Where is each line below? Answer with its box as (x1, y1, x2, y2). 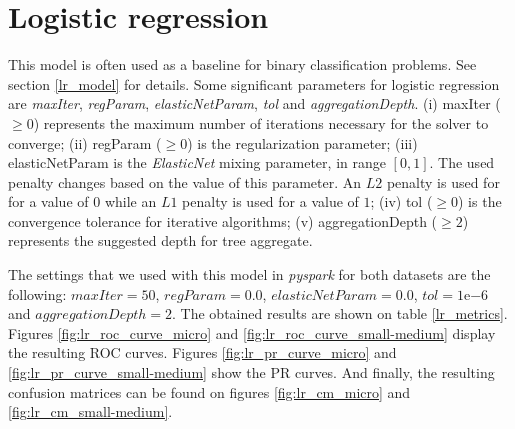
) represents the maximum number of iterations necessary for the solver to (33, 112, 489, 133)
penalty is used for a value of (182, 191, 359, 212)
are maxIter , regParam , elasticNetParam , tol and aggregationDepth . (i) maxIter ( (8, 93, 501, 114)
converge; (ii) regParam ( (8, 132, 162, 153)
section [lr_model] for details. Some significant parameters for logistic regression (8, 73, 500, 94)
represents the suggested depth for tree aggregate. (8, 230, 313, 251)
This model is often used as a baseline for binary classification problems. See (8, 54, 477, 75)
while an (104, 191, 157, 212)
